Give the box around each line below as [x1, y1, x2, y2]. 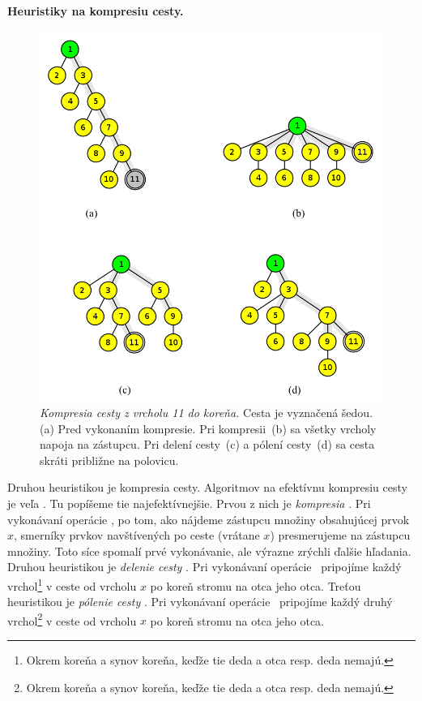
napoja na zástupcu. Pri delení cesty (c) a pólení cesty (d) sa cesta [40, 436, 375, 453]
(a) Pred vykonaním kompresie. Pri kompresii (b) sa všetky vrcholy [40, 419, 377, 437]
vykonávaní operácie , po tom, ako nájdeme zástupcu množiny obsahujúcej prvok [7, 510, 410, 527]
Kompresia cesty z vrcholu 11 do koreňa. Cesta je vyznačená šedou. [40, 403, 373, 420]
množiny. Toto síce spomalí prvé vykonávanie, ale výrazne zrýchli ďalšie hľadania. [7, 542, 411, 559]
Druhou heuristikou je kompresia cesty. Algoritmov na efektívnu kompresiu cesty [7, 479, 407, 496]
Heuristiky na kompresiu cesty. [7, 2, 184, 19]
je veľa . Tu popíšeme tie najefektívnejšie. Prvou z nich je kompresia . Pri [7, 494, 371, 511]
